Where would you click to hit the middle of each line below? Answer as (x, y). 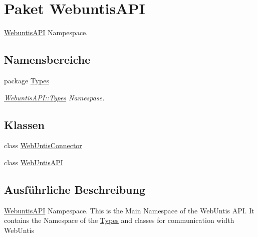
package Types (27, 80)
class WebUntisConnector (43, 145)
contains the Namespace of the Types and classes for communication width (119, 220)
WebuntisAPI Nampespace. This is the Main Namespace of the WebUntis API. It (129, 210)
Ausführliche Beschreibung (75, 189)
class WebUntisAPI (34, 162)
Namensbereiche (47, 60)
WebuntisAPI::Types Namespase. (54, 97)
